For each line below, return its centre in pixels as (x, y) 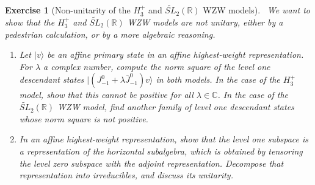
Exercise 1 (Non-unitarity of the (68, 10)
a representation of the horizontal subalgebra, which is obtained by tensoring (161, 151)
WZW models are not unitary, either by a (205, 22)
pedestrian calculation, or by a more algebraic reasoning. (110, 34)
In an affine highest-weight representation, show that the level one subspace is (164, 139)
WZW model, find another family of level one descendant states (176, 107)
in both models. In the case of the (218, 79)
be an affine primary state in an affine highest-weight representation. (176, 54)
